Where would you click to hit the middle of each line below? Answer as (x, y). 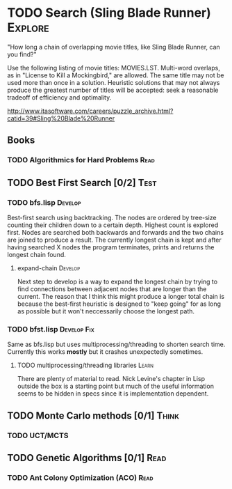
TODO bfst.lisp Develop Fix (51, 329)
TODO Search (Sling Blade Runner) (109, 13)
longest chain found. (36, 254)
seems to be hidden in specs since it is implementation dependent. (113, 394)
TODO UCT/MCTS (38, 435)
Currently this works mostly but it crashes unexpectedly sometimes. (105, 352)
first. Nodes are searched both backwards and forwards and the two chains (116, 232)
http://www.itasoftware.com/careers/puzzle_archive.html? (90, 111)
